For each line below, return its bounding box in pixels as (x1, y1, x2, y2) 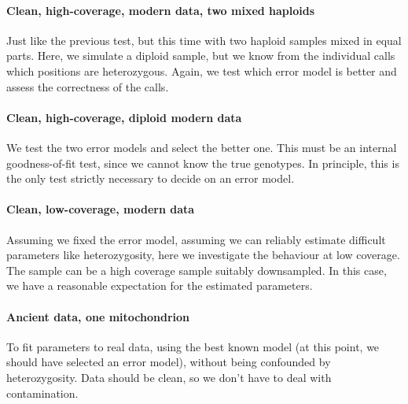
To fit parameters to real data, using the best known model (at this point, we (6, 338, 380, 354)
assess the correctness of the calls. (6, 78, 169, 95)
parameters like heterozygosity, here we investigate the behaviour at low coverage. (6, 246, 400, 263)
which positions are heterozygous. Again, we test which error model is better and (6, 62, 397, 79)
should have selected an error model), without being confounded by (6, 354, 331, 370)
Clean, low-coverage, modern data (6, 201, 195, 217)
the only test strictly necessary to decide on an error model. (6, 170, 295, 187)
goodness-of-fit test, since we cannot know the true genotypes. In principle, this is (6, 154, 399, 171)
